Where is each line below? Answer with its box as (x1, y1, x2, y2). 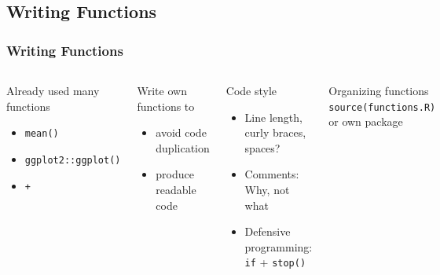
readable (156, 181, 196, 197)
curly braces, (244, 124, 306, 141)
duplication (156, 139, 210, 156)
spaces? (244, 139, 280, 156)
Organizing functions (328, 82, 429, 98)
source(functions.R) (328, 101, 436, 113)
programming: (244, 238, 313, 255)
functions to (137, 97, 195, 114)
